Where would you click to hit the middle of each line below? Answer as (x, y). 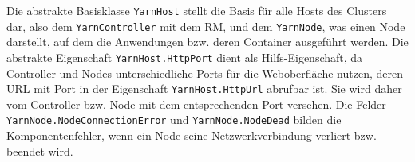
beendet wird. (40, 150)
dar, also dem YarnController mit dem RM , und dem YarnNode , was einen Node (206, 26)
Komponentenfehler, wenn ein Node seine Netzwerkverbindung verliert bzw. (192, 135)
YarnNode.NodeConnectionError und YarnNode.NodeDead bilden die (174, 120)
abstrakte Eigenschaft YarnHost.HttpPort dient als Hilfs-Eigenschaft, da (185, 57)
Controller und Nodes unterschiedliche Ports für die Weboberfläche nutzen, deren (205, 73)
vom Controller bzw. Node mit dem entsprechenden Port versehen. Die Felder (196, 104)
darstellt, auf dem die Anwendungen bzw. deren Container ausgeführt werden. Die (207, 42)
